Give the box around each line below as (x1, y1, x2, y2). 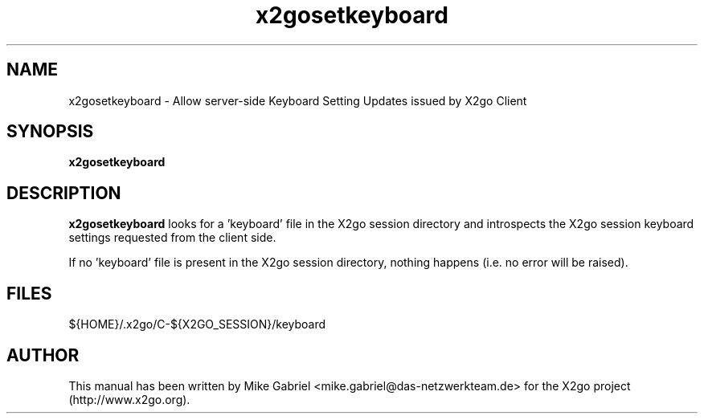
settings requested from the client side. (68, 230, 276, 245)
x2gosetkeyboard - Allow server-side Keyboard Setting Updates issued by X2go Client (68, 93, 527, 108)
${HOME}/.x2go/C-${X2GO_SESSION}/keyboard (68, 317, 326, 332)
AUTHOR (6, 345, 80, 365)
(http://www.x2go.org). (68, 392, 190, 406)
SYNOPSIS (6, 121, 94, 142)
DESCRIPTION (6, 182, 121, 203)
